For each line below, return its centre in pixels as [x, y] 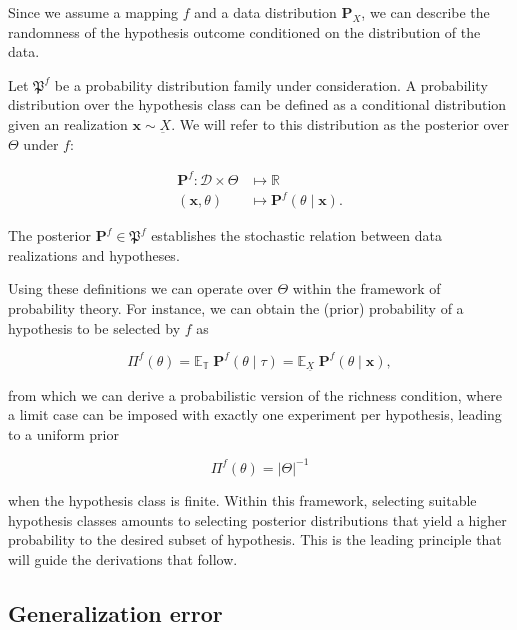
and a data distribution [265, 12]
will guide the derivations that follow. [123, 558]
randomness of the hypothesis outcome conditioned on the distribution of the [244, 31]
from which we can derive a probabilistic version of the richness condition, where [255, 394]
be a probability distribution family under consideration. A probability [271, 84]
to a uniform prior [63, 433]
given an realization [68, 123]
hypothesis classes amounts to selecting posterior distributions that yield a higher [257, 519]
